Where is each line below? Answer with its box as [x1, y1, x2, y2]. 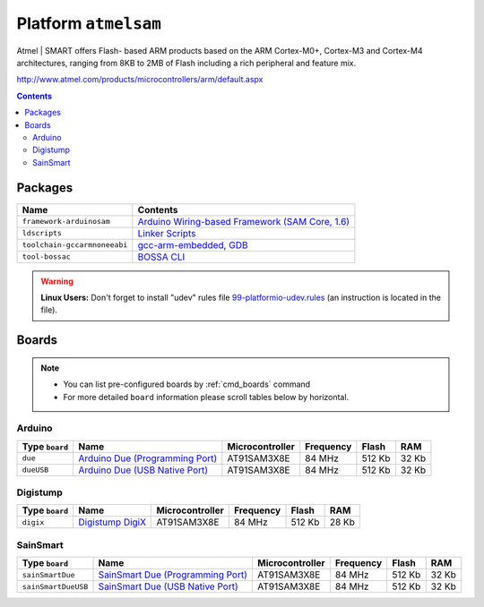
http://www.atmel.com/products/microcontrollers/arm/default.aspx [16, 74, 264, 85]
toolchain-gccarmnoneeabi [22, 240, 128, 250]
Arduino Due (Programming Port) [78, 452, 218, 465]
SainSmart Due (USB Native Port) [98, 580, 238, 593]
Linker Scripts [137, 227, 196, 239]
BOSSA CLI [137, 251, 186, 263]
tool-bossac [22, 252, 71, 261]
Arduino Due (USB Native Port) [78, 464, 209, 476]
